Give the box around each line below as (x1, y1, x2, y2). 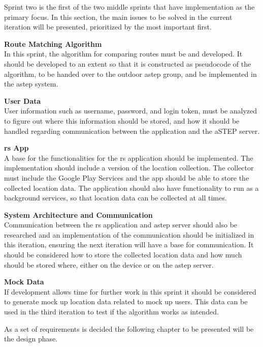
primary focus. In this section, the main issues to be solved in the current (4, 11, 233, 22)
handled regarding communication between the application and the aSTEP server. (4, 125, 260, 136)
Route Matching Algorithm (4, 38, 102, 49)
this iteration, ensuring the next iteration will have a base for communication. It (4, 239, 254, 250)
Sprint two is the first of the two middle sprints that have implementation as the (4, 2, 255, 12)
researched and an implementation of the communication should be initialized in (4, 229, 254, 240)
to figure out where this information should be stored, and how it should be (4, 115, 240, 126)
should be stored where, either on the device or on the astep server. (4, 259, 214, 270)
